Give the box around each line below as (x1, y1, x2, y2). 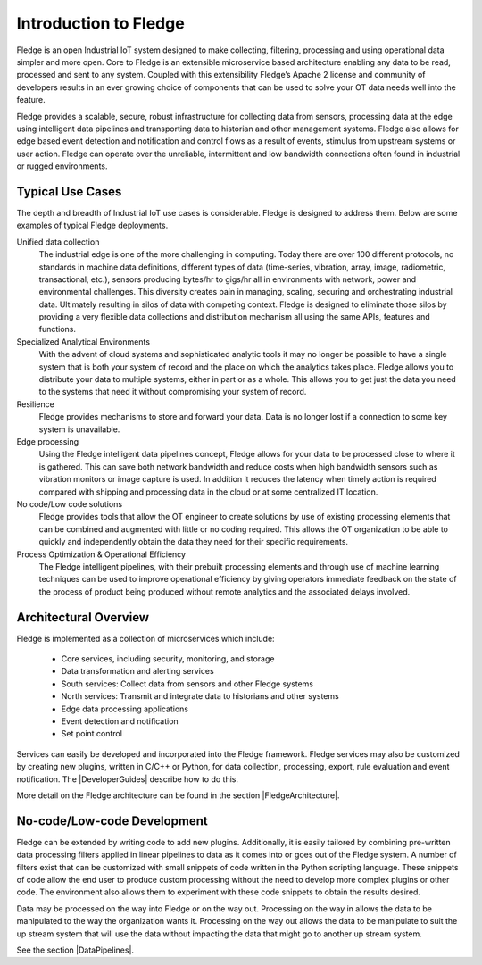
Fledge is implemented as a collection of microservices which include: (16, 633, 276, 644)
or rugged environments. (16, 161, 108, 171)
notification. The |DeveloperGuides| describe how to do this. (16, 773, 239, 785)
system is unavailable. (38, 424, 120, 435)
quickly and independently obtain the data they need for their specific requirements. (38, 537, 348, 547)
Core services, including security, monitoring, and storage (61, 653, 275, 664)
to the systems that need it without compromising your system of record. (38, 387, 307, 397)
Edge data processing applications (61, 703, 189, 714)
